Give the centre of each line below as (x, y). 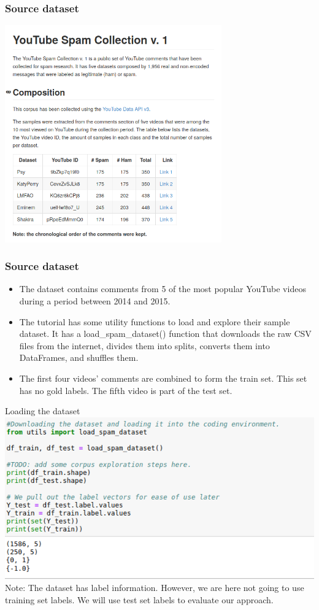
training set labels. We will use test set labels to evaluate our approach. (139, 600)
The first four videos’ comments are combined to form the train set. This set (163, 378)
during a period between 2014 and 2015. (95, 300)
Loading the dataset (43, 411)
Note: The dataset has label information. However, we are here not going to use (155, 588)
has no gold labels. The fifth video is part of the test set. (126, 390)
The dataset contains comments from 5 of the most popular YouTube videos (163, 289)
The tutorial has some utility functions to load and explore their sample (155, 321)
